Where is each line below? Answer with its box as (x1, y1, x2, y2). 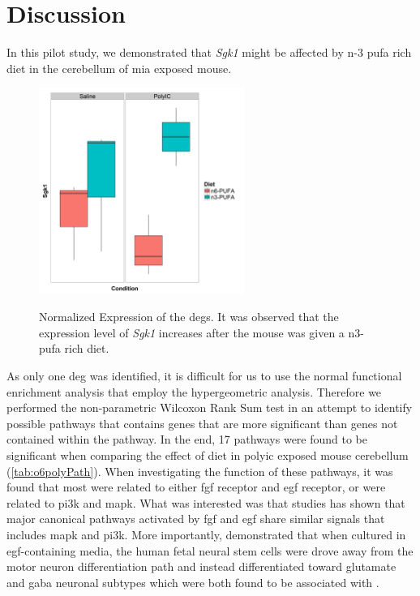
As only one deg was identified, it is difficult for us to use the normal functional (6, 367, 402, 384)
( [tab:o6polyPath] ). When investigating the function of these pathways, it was (6, 462, 393, 479)
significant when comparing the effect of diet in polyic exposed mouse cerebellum (6, 447, 409, 464)
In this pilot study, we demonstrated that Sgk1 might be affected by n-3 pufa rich (6, 44, 412, 61)
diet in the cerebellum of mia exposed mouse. (6, 59, 232, 76)
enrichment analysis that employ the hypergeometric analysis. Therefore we (6, 383, 382, 400)
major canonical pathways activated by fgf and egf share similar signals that (6, 510, 385, 527)
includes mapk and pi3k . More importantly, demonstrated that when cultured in (6, 526, 406, 543)
